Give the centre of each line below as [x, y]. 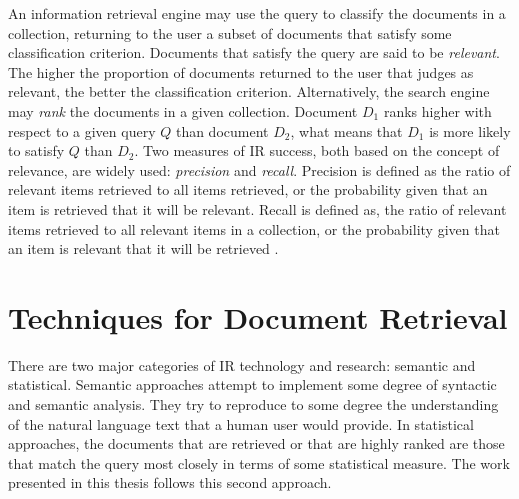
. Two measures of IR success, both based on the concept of [317, 150]
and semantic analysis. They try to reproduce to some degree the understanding [253, 404]
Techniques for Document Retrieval [258, 316]
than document [222, 130]
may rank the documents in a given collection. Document [183, 110]
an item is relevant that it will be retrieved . [143, 248]
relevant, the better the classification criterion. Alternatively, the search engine [249, 91]
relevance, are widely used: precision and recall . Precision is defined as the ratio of [259, 169]
